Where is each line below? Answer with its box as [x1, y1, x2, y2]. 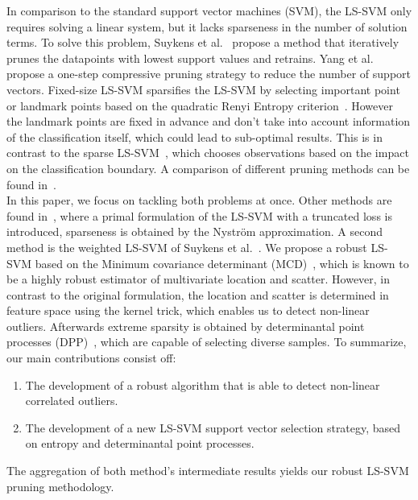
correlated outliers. [25, 392, 118, 409]
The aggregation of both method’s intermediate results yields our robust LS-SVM [6, 462, 409, 479]
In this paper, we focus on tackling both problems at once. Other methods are [6, 192, 392, 209]
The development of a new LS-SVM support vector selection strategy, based [25, 419, 401, 436]
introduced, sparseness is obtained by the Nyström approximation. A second [6, 223, 383, 240]
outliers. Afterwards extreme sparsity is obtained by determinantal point [6, 317, 365, 334]
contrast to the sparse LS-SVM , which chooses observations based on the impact [6, 144, 409, 161]
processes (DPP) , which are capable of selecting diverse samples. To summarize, [6, 333, 407, 350]
